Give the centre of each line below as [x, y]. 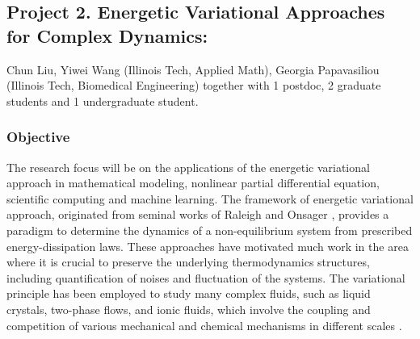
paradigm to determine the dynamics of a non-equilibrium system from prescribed [210, 230]
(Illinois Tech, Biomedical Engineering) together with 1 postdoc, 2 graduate [194, 85]
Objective [38, 137]
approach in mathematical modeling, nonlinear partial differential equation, [193, 183]
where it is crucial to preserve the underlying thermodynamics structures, [188, 262]
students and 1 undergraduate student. [103, 100]
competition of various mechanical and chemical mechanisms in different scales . [204, 325]
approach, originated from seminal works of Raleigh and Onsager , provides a [198, 214]
